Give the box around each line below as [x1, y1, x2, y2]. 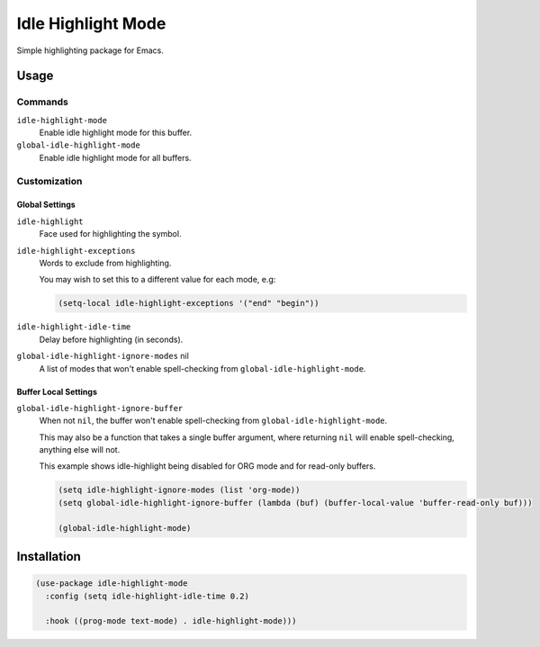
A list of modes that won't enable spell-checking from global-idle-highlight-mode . [39, 363, 366, 373]
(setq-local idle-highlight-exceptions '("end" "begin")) [58, 298, 319, 309]
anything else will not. [39, 445, 121, 455]
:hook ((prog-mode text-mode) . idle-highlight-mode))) [45, 616, 297, 626]
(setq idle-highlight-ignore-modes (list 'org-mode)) [58, 485, 301, 495]
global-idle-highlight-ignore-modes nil [16, 351, 189, 362]
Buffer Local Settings [16, 386, 98, 397]
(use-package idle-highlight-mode [35, 579, 188, 589]
